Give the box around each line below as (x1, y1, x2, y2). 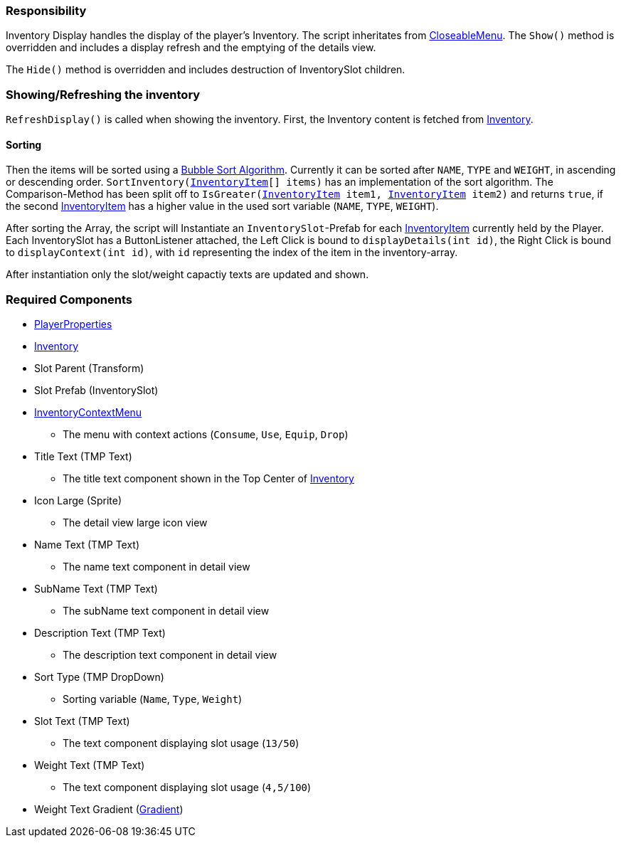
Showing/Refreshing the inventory (6, 87, 201, 102)
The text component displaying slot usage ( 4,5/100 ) (63, 781, 312, 794)
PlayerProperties (34, 318, 112, 331)
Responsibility (6, 4, 87, 18)
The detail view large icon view (63, 516, 208, 529)
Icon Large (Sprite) (34, 494, 122, 507)
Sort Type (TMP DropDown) (34, 671, 164, 684)
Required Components (6, 292, 132, 307)
